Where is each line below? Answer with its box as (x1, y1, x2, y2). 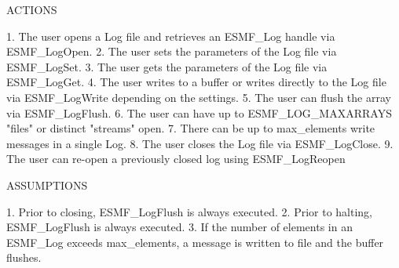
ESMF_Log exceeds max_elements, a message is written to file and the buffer (6, 234, 384, 250)
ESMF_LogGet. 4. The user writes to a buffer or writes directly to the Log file (6, 74, 386, 90)
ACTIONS (6, 2, 57, 17)
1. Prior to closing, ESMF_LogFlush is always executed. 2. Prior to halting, (6, 203, 373, 219)
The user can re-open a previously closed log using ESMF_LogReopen (6, 150, 346, 167)
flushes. (6, 249, 42, 266)
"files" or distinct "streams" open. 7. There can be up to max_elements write (6, 120, 375, 136)
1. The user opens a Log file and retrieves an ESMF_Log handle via (6, 27, 335, 44)
